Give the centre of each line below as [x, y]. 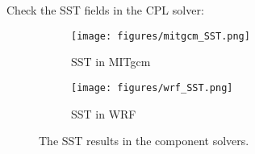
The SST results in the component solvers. [144, 141]
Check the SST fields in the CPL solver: [105, 10]
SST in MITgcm [111, 62]
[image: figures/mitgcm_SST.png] [161, 36]
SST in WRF [104, 113]
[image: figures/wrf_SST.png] [152, 87]
